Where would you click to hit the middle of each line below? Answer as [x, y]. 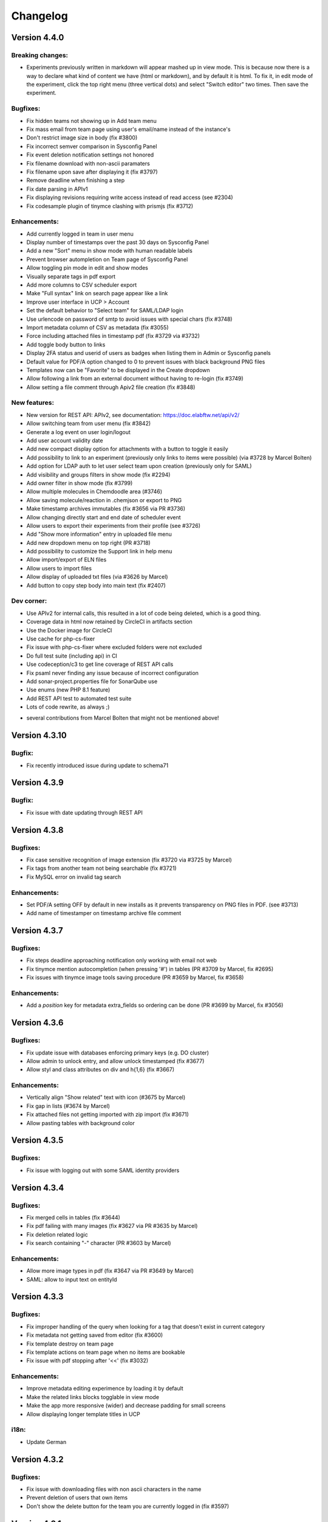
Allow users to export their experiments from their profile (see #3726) [113, 525]
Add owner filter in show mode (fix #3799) [80, 483]
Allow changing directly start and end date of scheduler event [104, 517]
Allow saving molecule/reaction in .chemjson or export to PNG [104, 500]
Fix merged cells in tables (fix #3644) [73, 1217]
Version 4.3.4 [38, 1187]
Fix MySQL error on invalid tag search [74, 877]
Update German [46, 1442]
